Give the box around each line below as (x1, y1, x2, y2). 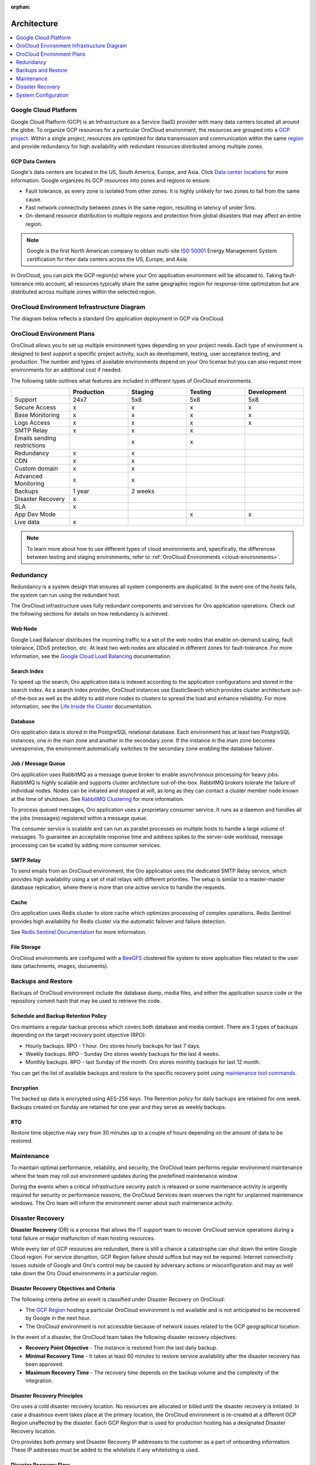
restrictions (14, 441, 46, 449)
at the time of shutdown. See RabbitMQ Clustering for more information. (11, 795, 184, 802)
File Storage (11, 943, 41, 950)
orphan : (11, 4, 31, 10)
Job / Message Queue (11, 760, 66, 767)
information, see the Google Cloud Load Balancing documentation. (11, 652, 172, 659)
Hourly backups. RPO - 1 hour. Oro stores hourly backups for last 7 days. (25, 1042, 201, 1049)
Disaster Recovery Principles (11, 1392, 83, 1399)
